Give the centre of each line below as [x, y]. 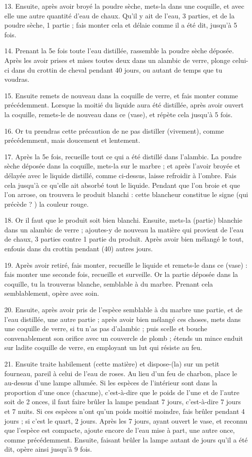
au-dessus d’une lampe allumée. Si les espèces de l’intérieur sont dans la [111, 383]
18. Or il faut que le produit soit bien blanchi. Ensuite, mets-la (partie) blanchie [123, 220]
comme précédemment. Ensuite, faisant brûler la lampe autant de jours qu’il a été [126, 439]
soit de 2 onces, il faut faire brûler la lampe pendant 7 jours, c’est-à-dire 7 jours [123, 402]
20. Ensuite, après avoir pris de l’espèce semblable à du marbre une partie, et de [124, 310]
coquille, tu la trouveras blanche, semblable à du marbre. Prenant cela [109, 283]
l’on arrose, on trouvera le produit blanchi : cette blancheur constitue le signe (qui [126, 194]
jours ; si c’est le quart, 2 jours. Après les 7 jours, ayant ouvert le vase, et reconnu [126, 420]
